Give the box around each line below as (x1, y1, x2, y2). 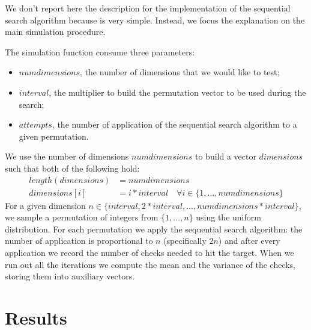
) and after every (218, 234, 280, 247)
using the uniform (196, 211, 261, 223)
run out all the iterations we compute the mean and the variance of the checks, (5, 258, 296, 270)
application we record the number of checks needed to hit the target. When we (5, 246, 294, 258)
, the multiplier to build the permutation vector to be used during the (49, 86, 306, 98)
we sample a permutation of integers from (5, 211, 159, 223)
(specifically (163, 234, 207, 247)
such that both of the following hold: (5, 161, 140, 174)
